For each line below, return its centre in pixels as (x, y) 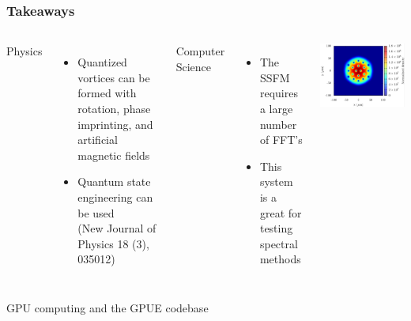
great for (281, 212)
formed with (107, 93)
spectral (279, 243)
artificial (98, 140)
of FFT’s (281, 140)
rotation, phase (114, 108)
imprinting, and (115, 124)
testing (276, 228)
